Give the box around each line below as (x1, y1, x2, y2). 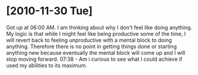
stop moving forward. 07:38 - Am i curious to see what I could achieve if (6, 55, 183, 62)
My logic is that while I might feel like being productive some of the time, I (6, 30, 186, 37)
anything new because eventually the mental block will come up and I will (6, 49, 186, 56)
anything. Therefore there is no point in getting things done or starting (6, 43, 177, 50)
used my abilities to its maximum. (6, 61, 88, 69)
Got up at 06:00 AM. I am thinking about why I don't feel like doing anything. (6, 24, 193, 31)
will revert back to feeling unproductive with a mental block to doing (6, 36, 172, 43)
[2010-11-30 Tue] (6, 4, 93, 18)
